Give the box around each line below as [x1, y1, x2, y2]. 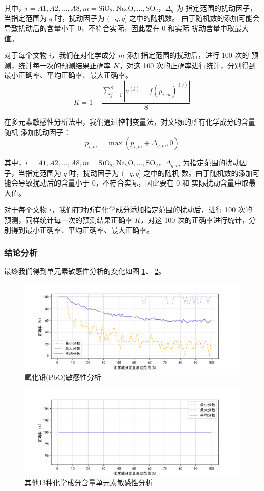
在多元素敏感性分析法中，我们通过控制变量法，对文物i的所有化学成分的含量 [4, 116, 255, 127]
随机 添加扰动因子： [4, 126, 71, 137]
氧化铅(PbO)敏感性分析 [24, 372, 102, 382]
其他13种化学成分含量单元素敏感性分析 [24, 477, 153, 487]
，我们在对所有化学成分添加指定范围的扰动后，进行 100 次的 [51, 204, 252, 215]
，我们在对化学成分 [51, 50, 116, 60]
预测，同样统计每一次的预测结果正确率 [4, 214, 132, 225]
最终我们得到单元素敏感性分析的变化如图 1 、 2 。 [4, 266, 166, 277]
